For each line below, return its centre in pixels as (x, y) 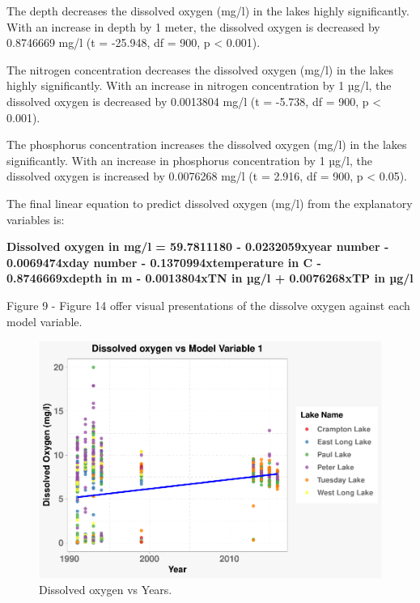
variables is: (36, 219)
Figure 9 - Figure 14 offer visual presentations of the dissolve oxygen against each (208, 305)
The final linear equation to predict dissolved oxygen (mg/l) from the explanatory (210, 203)
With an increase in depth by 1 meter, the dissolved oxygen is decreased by (193, 26)
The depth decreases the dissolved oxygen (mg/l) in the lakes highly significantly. (208, 11)
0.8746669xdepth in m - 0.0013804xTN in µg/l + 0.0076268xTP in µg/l (210, 278)
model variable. (45, 321)
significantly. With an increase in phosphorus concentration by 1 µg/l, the (189, 160)
